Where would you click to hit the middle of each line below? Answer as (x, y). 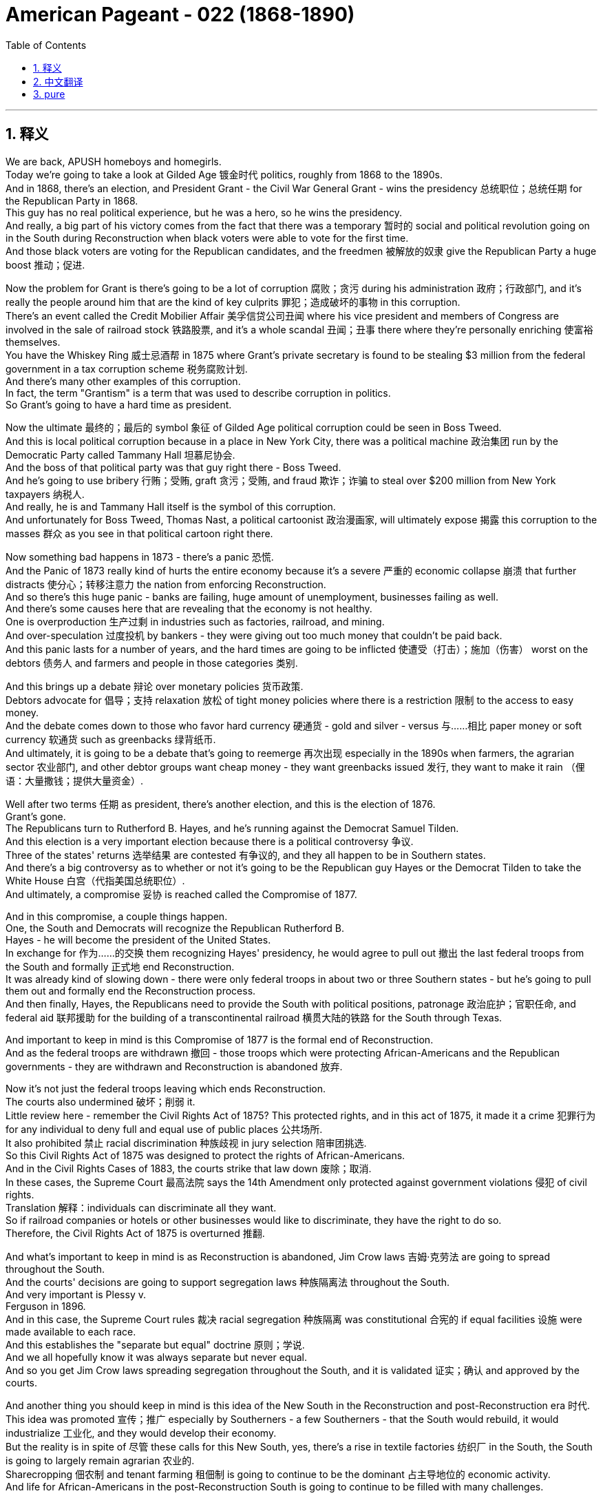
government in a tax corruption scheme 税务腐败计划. (127, 368)
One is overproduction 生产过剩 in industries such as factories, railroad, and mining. (195, 621)
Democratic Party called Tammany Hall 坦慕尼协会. (120, 455)
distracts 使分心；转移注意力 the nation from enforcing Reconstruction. (166, 584)
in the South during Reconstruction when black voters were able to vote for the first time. (207, 238)
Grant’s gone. (36, 816)
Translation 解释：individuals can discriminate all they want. (141, 1207)
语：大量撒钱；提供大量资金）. (75, 780)
